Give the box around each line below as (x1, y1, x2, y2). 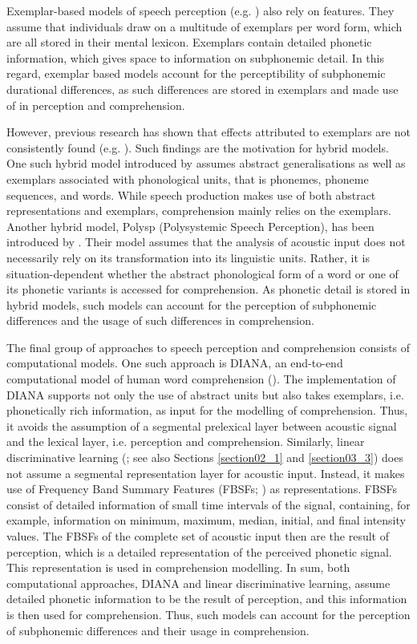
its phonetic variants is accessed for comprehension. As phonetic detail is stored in (6, 281, 411, 298)
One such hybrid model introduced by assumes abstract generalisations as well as (6, 155, 406, 172)
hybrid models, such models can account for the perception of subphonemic (6, 296, 377, 313)
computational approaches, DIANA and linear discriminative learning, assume (6, 574, 391, 591)
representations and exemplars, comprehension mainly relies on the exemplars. (6, 202, 391, 219)
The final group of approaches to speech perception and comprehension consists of (6, 338, 411, 355)
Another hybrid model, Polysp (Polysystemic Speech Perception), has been (6, 217, 374, 234)
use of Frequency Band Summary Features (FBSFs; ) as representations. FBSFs (6, 480, 398, 497)
